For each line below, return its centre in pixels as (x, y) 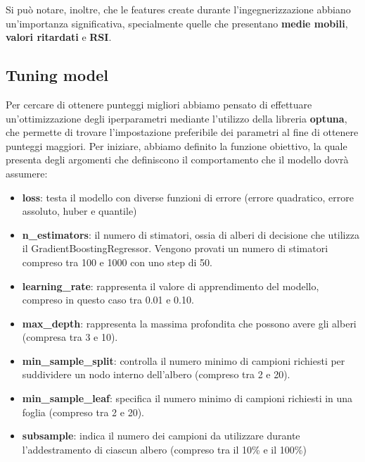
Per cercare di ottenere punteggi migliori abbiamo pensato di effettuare (159, 104)
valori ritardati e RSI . (59, 37)
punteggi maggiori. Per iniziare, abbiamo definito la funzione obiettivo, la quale (177, 145)
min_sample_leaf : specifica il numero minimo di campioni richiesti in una (187, 398)
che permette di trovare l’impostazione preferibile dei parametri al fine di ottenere (182, 132)
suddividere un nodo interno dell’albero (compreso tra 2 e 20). (156, 374)
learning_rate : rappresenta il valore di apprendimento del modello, (171, 286)
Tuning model (57, 75)
